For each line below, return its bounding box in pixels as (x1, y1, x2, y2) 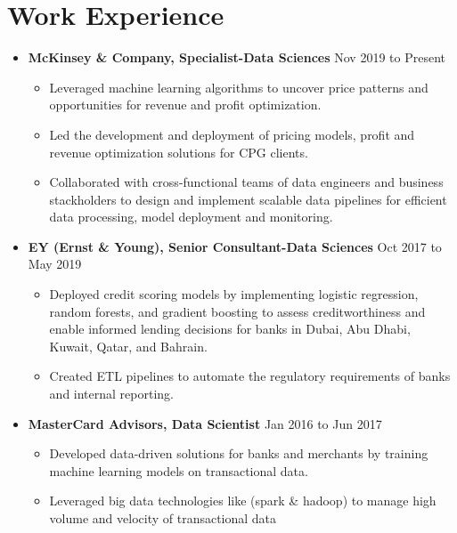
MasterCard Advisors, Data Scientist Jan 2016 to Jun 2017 (28, 414, 382, 432)
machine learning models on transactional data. (49, 461, 308, 480)
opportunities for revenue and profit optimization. (49, 95, 322, 114)
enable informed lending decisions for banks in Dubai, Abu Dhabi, (49, 319, 411, 338)
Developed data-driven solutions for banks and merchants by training (49, 444, 428, 463)
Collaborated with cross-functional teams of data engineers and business (49, 173, 444, 191)
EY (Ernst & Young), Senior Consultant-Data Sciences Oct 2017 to (28, 237, 442, 255)
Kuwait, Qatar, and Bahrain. (49, 336, 208, 355)
